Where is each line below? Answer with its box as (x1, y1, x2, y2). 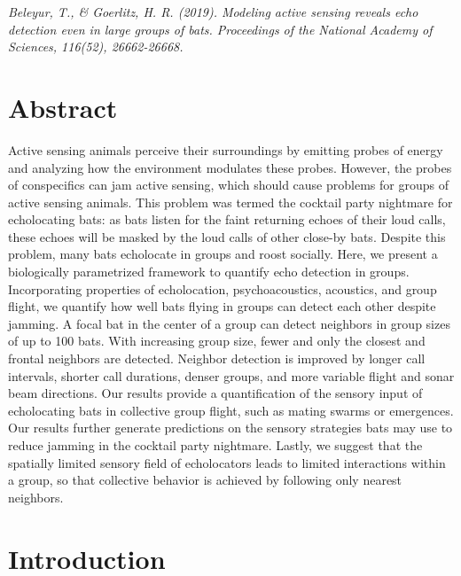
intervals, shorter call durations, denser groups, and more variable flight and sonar (8, 366, 455, 385)
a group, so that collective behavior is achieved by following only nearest (8, 471, 402, 489)
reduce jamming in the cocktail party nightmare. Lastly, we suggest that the (8, 436, 423, 454)
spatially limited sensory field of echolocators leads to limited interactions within (8, 453, 446, 471)
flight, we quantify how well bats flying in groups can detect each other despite (8, 297, 436, 315)
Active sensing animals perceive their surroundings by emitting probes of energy (8, 140, 443, 159)
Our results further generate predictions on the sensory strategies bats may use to (8, 418, 453, 437)
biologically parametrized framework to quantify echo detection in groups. (8, 262, 410, 281)
